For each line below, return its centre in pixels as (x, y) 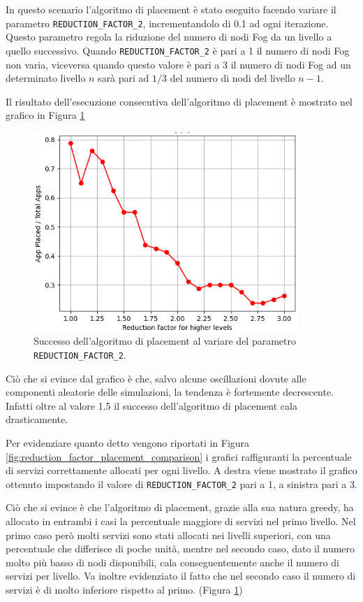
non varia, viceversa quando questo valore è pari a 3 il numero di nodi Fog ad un (178, 64)
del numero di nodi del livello (232, 78)
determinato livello (46, 78)
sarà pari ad (124, 78)
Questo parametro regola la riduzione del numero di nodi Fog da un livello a (169, 37)
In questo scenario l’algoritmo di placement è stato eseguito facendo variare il (171, 9)
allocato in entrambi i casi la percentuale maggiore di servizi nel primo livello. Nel (181, 521)
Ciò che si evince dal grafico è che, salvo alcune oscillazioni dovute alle (156, 378)
